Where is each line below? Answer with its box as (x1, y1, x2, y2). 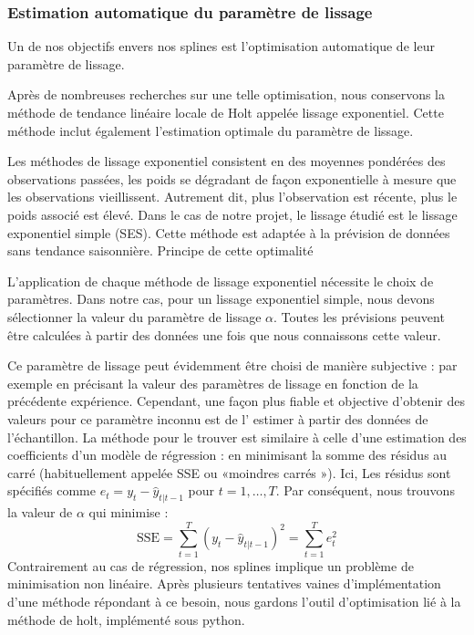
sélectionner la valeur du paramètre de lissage (7, 307, 262, 326)
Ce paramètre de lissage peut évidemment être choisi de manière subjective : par (7, 356, 458, 375)
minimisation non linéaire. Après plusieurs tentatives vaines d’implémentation (7, 574, 441, 593)
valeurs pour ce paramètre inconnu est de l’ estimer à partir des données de (7, 409, 428, 428)
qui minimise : (88, 503, 169, 522)
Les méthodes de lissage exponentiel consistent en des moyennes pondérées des (7, 151, 446, 171)
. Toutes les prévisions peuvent (273, 307, 445, 326)
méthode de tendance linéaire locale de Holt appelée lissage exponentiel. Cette (7, 103, 444, 121)
